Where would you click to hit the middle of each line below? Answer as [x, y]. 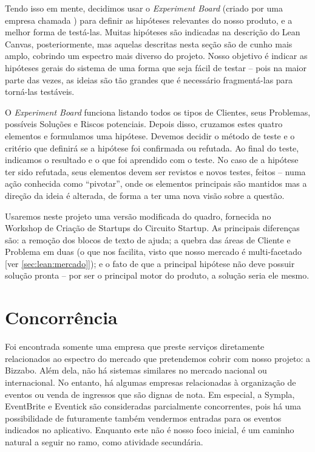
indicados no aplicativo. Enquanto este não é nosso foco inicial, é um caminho [150, 430]
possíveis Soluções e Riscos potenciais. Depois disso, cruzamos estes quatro [144, 124]
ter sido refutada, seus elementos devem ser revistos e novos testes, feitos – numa [155, 171]
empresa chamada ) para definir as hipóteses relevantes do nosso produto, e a [149, 20]
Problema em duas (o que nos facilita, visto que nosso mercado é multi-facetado [154, 252]
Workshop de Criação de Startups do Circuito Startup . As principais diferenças [152, 228]
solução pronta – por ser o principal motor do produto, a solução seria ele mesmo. [157, 275]
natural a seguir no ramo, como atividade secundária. [104, 441]
